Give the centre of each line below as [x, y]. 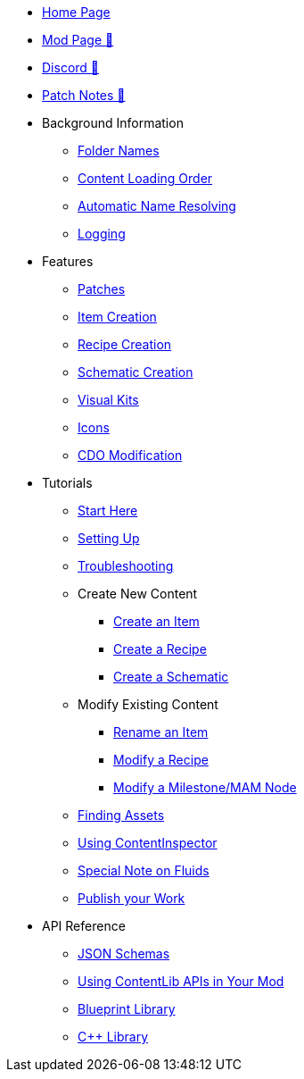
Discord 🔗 [71, 67]
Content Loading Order [145, 178]
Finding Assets [121, 815]
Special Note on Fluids [144, 870]
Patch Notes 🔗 [84, 95]
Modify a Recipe [161, 760]
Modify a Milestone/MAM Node [205, 787]
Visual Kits [108, 400]
